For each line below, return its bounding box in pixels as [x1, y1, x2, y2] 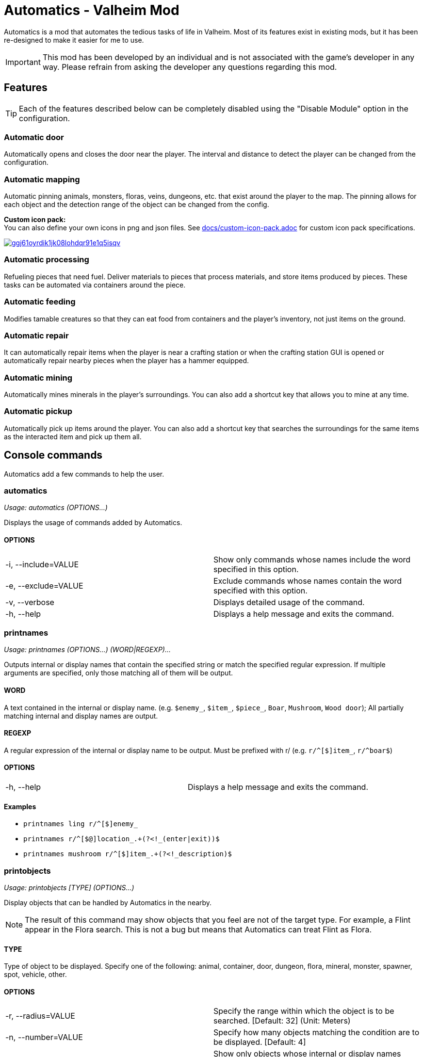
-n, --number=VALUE [5, 1032, 83, 1042]
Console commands [4, 449, 103, 462]
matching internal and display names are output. [4, 711, 158, 720]
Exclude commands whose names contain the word [213, 576, 402, 586]
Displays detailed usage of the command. [213, 597, 365, 607]
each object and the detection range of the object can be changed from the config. [4, 200, 269, 209]
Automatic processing [4, 255, 89, 265]
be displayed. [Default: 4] [213, 1037, 306, 1047]
